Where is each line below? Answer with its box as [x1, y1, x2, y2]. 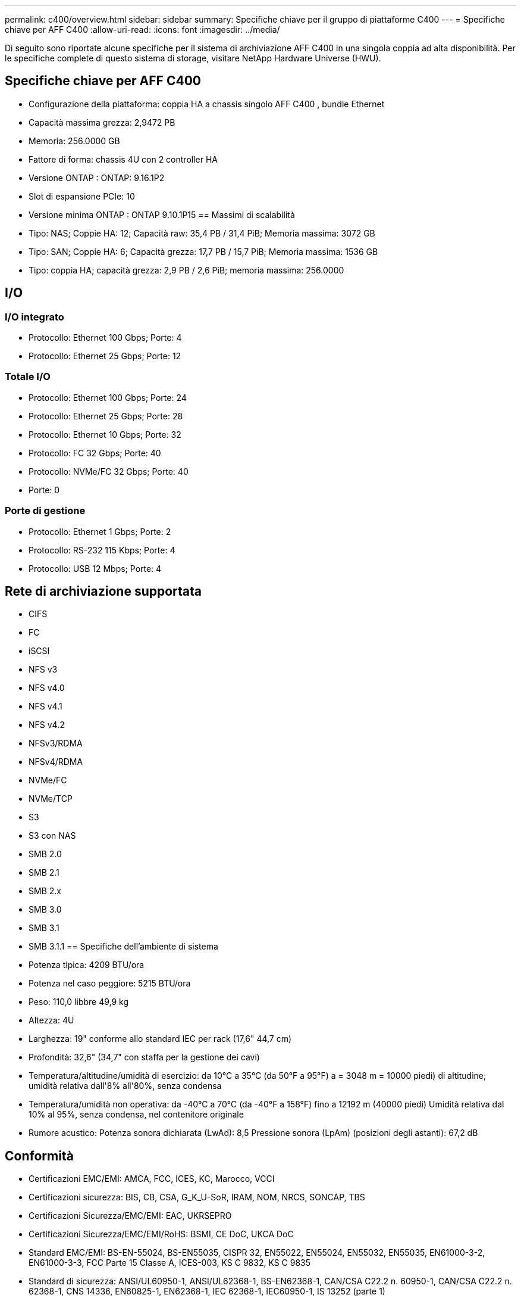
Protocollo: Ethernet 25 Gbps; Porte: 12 [29, 351, 181, 362]
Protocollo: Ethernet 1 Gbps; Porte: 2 [29, 526, 171, 537]
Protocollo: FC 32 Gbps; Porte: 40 [29, 447, 161, 458]
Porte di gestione [5, 505, 86, 517]
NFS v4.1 [29, 701, 62, 712]
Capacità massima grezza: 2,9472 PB [29, 117, 175, 127]
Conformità [5, 1148, 74, 1163]
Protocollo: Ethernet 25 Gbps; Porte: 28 [29, 410, 183, 421]
